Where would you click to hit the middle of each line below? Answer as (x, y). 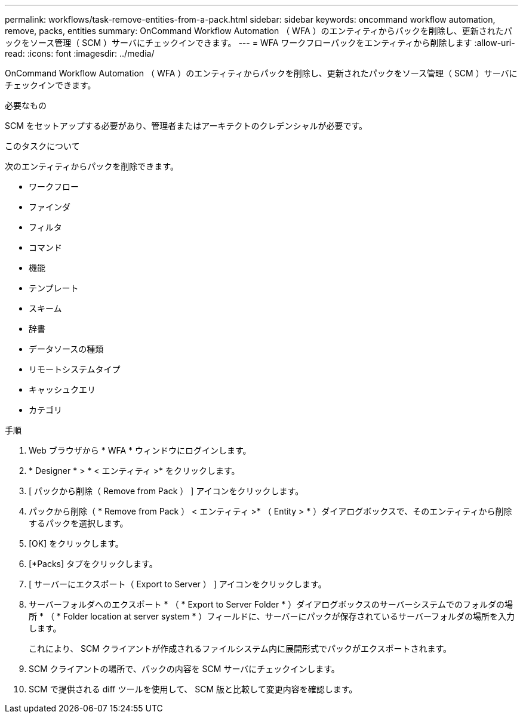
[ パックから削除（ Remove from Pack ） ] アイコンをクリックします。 (166, 491)
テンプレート (54, 288)
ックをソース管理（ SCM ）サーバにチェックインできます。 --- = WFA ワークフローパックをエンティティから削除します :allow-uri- (260, 43)
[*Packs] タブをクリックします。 (93, 564)
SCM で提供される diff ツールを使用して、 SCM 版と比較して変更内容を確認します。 (193, 689)
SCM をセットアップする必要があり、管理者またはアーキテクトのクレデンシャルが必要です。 (186, 126)
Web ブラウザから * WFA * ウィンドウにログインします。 (140, 450)
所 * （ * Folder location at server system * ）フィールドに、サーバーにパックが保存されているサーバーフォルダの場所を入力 (272, 616)
